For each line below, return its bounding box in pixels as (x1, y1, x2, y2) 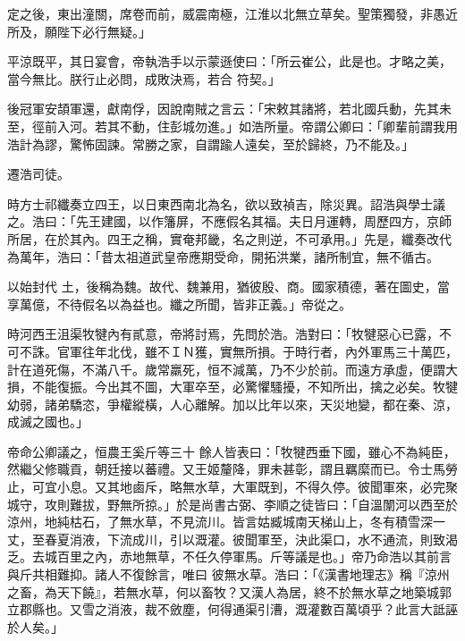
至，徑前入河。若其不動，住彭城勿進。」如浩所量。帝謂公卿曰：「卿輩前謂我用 (7, 116, 458, 135)
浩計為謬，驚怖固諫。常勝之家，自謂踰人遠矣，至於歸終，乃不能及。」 (7, 134, 414, 153)
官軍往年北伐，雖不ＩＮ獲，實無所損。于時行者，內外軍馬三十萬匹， (56, 342, 458, 360)
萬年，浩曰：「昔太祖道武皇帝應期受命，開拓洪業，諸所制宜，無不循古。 (19, 247, 439, 266)
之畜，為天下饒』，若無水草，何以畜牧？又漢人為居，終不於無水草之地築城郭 (7, 582, 452, 601)
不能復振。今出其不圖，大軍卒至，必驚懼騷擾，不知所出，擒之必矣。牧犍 (31, 377, 458, 396)
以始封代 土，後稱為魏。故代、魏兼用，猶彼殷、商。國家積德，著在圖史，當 (7, 277, 450, 296)
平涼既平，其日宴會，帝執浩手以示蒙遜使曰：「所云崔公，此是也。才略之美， (7, 52, 452, 71)
